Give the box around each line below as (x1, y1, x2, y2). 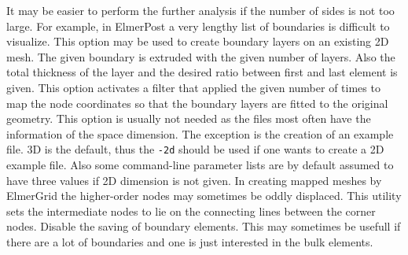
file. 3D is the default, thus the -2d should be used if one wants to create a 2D (6, 141, 384, 157)
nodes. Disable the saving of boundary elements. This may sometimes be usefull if (6, 218, 401, 235)
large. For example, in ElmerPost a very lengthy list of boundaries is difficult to (6, 17, 390, 34)
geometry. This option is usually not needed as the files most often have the (6, 110, 371, 127)
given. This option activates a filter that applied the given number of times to (6, 79, 380, 95)
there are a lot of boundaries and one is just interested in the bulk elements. (6, 233, 373, 249)
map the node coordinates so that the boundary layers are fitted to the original (6, 94, 388, 111)
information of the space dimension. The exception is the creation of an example (6, 125, 394, 142)
